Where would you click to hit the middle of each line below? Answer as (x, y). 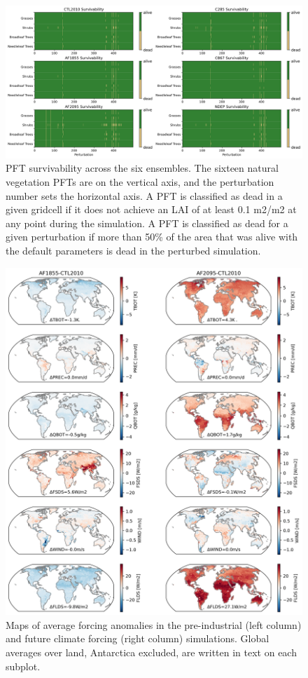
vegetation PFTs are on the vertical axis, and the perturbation (140, 181)
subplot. (23, 666)
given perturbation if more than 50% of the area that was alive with (152, 237)
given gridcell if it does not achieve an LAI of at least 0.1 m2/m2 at (151, 209)
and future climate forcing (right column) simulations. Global (138, 638)
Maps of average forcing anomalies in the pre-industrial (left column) (154, 624)
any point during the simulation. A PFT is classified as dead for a (147, 223)
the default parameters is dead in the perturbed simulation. (133, 250)
